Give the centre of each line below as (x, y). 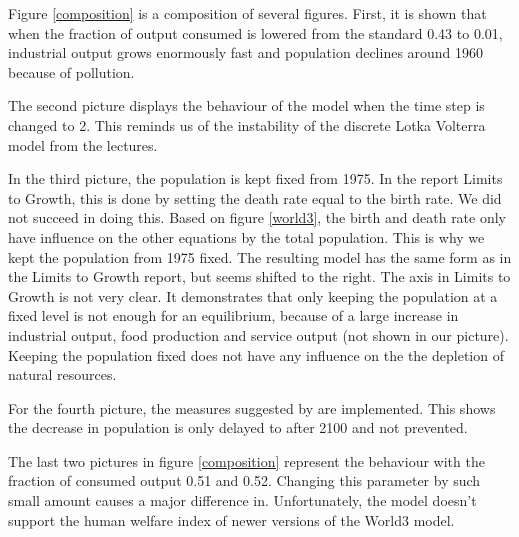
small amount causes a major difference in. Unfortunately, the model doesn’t (242, 500)
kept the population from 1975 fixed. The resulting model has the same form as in (260, 256)
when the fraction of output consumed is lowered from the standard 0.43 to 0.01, (255, 32)
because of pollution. (71, 71)
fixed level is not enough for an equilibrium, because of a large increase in (233, 315)
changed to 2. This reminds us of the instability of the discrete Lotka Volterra (247, 124)
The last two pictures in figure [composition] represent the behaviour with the (246, 460)
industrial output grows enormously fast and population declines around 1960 (246, 52)
